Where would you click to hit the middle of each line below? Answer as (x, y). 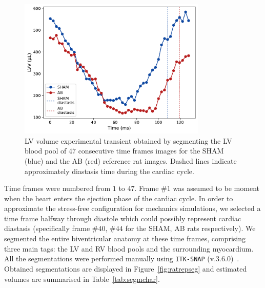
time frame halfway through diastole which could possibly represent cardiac (123, 218)
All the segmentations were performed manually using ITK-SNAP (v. (110, 258)
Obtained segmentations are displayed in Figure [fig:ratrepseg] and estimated (126, 268)
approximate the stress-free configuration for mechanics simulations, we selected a (132, 208)
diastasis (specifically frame (47, 228)
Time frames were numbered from (57, 188)
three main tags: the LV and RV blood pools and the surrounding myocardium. (129, 248)
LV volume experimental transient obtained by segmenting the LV (128, 140)
